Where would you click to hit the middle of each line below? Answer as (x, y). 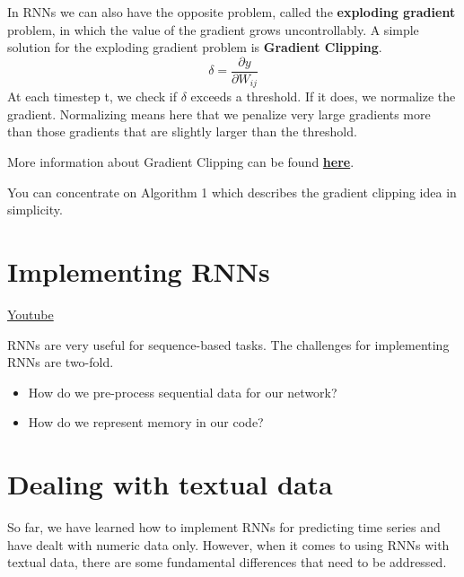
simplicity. (35, 210)
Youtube (31, 314)
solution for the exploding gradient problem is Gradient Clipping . (195, 47)
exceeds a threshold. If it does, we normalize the (323, 96)
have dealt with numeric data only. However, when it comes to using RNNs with (228, 544)
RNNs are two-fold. (61, 362)
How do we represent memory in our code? (146, 422)
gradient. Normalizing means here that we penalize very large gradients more (219, 114)
